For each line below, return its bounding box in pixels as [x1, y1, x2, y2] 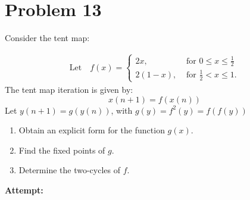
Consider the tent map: [5, 32, 90, 44]
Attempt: [5, 183, 43, 196]
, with [111, 104, 133, 116]
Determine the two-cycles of [18, 164, 121, 176]
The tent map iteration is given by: [5, 83, 133, 95]
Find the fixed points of [18, 143, 105, 156]
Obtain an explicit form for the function [18, 124, 165, 136]
